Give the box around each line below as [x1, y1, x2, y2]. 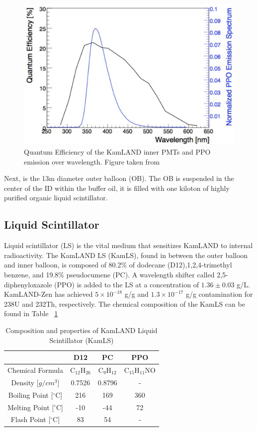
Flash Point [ [10, 414, 51, 425]
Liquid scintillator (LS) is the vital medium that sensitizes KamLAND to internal [4, 240, 253, 251]
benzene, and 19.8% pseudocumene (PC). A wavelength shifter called [4, 269, 215, 280]
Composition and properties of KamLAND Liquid [5, 325, 158, 335]
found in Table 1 [4, 308, 58, 319]
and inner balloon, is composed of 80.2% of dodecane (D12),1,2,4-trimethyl [4, 259, 232, 270]
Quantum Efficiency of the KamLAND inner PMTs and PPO [24, 147, 211, 157]
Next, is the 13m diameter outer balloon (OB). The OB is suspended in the [4, 173, 234, 183]
